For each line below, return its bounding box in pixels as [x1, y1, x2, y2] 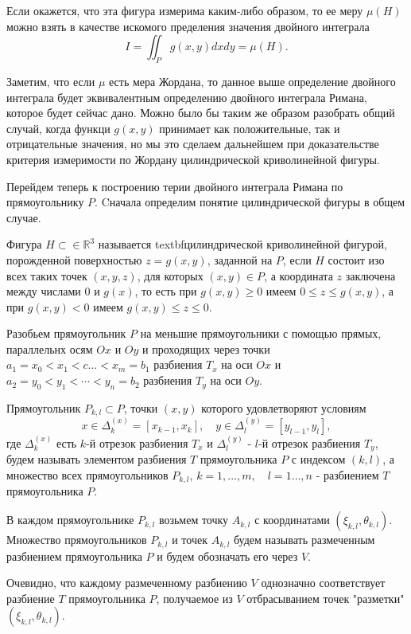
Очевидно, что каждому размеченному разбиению [6, 574, 247, 591]
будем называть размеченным [234, 531, 375, 548]
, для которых [137, 267, 204, 284]
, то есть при [134, 283, 197, 299]
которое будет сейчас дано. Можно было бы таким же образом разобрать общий [6, 104, 395, 121]
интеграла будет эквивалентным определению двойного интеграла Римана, [6, 88, 367, 105]
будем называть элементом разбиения [6, 451, 187, 468]
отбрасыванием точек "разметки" [246, 589, 405, 606]
